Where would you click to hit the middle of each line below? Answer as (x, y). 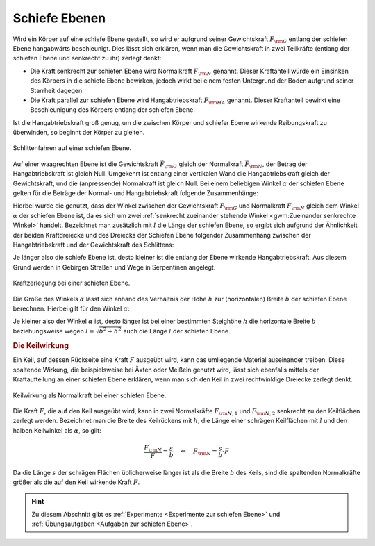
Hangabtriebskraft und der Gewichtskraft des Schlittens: (93, 245)
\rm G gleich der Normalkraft (204, 165)
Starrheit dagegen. (57, 90)
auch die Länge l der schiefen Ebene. (177, 331)
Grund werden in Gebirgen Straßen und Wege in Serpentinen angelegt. (114, 267)
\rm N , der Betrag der (278, 165)
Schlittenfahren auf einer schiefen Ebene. (72, 148)
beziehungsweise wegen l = (53, 331)
